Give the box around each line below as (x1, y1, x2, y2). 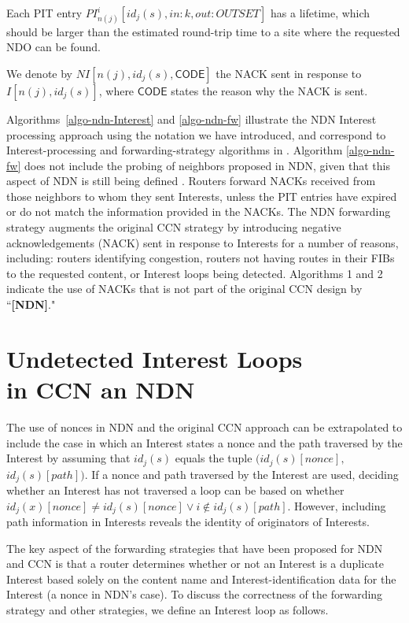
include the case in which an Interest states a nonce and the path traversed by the (6, 434, 403, 451)
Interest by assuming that (6, 450, 131, 466)
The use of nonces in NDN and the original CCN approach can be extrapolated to (6, 418, 403, 435)
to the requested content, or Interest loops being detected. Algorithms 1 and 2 (6, 265, 383, 281)
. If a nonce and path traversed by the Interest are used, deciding (84, 465, 399, 482)
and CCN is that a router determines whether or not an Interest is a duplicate (6, 555, 385, 572)
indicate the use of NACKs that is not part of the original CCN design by (6, 280, 363, 297)
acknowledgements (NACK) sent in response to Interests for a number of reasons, (6, 234, 399, 250)
